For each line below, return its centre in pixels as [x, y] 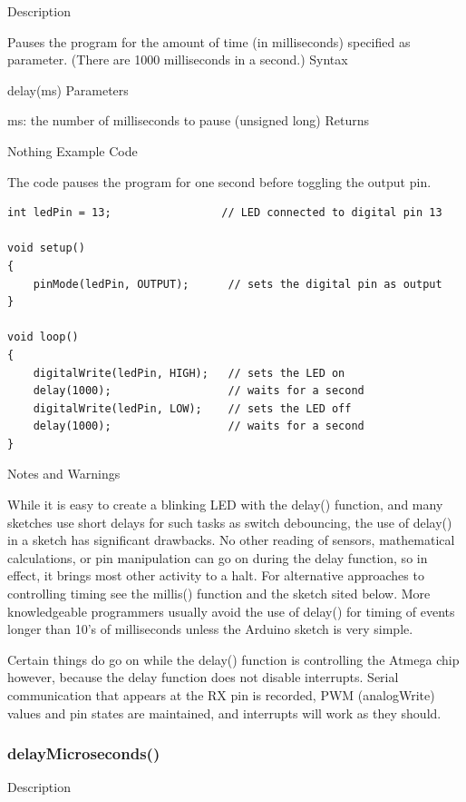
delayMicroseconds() [84, 753]
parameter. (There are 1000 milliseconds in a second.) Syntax [178, 59]
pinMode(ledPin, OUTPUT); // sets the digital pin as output [238, 284]
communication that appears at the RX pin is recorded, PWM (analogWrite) [221, 695]
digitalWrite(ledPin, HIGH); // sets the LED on [189, 373]
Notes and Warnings [64, 474]
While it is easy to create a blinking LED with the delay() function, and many [225, 505]
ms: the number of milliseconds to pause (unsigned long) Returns [188, 120]
